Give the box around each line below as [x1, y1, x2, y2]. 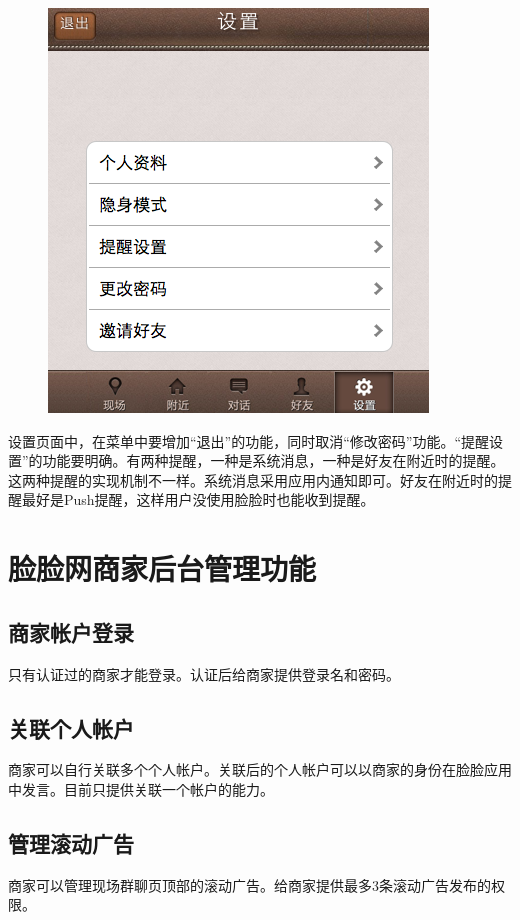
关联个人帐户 [8, 712, 134, 743]
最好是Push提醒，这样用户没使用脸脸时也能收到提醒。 [21, 489, 375, 510]
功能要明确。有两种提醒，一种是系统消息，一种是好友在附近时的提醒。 [42, 450, 505, 471]
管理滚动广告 [8, 827, 134, 858]
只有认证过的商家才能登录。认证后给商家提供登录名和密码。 [8, 663, 400, 684]
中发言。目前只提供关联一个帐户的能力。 [8, 778, 274, 799]
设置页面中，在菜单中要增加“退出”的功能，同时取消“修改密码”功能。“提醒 [8, 430, 490, 451]
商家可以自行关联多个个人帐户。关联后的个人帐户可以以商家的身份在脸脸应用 [8, 759, 512, 780]
